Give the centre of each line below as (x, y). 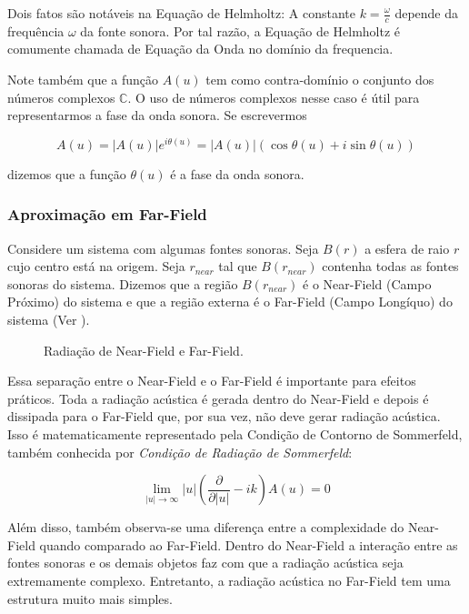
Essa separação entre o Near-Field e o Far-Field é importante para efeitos (212, 381)
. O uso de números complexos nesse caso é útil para (274, 97)
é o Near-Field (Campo (367, 283)
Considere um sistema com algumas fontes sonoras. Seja (163, 248)
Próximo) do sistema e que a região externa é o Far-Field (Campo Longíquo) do (230, 302)
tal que (238, 266)
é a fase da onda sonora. (237, 173)
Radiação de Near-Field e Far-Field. (144, 350)
